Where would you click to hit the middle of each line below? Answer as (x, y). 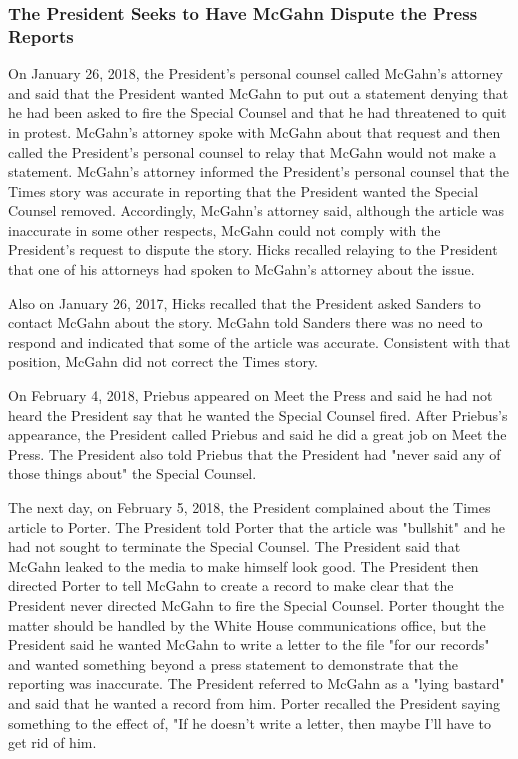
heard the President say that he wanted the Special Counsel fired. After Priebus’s (258, 414)
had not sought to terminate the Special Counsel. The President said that (234, 546)
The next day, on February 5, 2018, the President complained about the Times (249, 507)
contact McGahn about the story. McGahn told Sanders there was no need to (245, 322)
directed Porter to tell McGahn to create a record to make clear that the (231, 585)
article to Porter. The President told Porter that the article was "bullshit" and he (256, 526)
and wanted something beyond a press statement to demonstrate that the (233, 663)
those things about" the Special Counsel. (132, 473)
